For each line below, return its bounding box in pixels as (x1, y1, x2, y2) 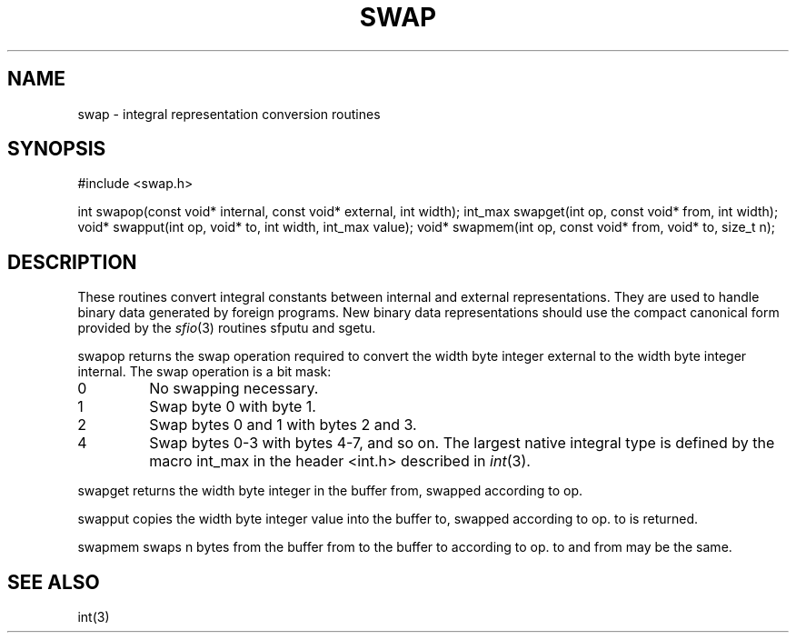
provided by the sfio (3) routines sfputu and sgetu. (77, 320, 376, 336)
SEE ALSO (7, 570, 100, 594)
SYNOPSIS (7, 137, 106, 161)
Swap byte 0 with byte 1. (149, 397, 316, 416)
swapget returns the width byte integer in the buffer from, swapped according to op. (77, 483, 582, 499)
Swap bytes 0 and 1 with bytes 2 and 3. (149, 415, 417, 435)
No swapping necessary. (149, 379, 319, 398)
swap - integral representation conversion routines (77, 105, 381, 122)
